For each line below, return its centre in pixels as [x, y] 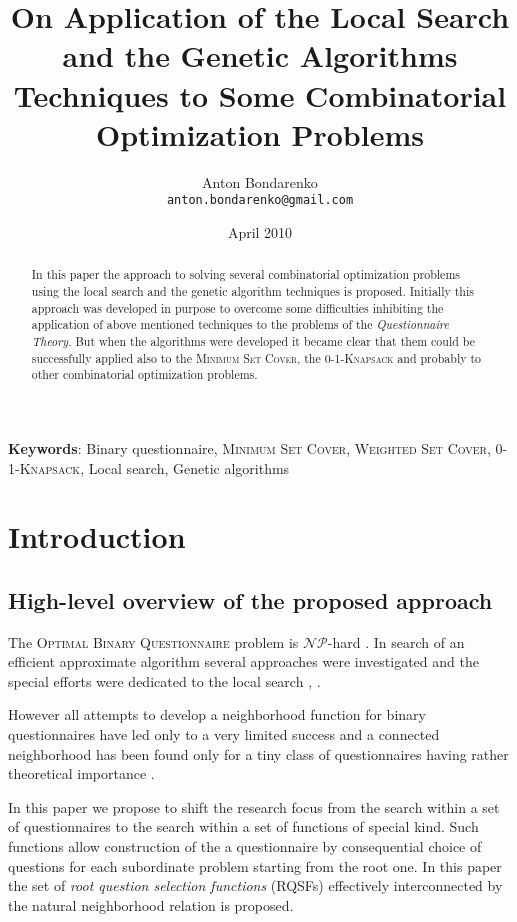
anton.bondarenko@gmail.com [260, 200]
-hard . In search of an [396, 641]
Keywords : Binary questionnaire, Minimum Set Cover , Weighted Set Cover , [249, 447]
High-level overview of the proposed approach [250, 599]
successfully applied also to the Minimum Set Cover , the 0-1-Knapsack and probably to [256, 357]
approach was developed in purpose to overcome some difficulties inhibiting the [237, 307]
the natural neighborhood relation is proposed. [151, 904]
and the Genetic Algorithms [260, 55]
